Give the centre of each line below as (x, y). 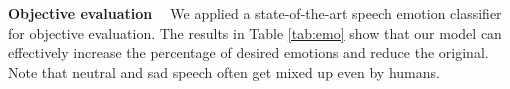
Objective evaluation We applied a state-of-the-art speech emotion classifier (255, 13)
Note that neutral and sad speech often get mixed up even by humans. (224, 71)
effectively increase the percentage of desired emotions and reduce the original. (248, 52)
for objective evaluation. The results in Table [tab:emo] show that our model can (255, 32)
